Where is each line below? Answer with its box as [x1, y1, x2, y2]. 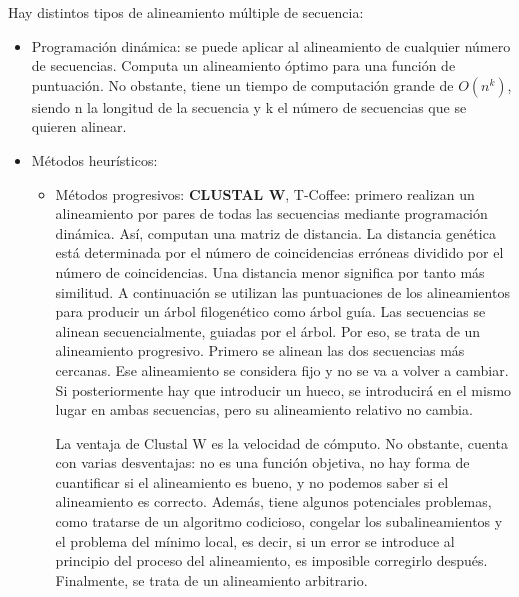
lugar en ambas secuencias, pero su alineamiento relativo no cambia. [55, 399, 473, 420]
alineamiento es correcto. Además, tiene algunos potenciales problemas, [55, 491, 492, 512]
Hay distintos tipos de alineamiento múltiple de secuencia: [8, 2, 364, 22]
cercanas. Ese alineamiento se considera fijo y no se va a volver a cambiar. [55, 359, 509, 380]
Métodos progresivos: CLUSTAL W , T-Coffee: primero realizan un [55, 183, 475, 204]
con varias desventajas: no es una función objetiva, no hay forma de [55, 452, 470, 473]
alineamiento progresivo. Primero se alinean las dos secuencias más [55, 340, 465, 361]
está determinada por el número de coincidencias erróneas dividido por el [55, 242, 504, 263]
